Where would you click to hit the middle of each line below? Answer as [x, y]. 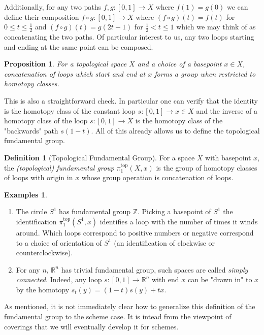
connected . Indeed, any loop [59, 279]
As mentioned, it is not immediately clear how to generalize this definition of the [130, 306]
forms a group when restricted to [205, 73]
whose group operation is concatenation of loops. [157, 177]
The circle [31, 211]
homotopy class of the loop [46, 121]
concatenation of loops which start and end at [75, 73]
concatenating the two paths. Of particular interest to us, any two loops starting [129, 37]
